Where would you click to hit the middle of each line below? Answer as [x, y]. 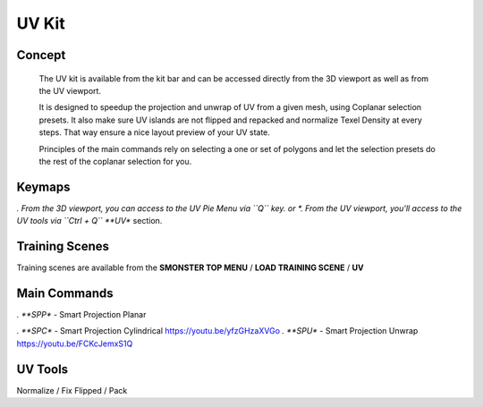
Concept [41, 55]
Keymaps [43, 187]
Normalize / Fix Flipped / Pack [72, 390]
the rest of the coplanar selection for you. [115, 161]
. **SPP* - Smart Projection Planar [81, 315]
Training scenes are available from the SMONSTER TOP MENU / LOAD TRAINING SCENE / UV [190, 267]
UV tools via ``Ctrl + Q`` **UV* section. [89, 221]
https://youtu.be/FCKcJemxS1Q [75, 343]
